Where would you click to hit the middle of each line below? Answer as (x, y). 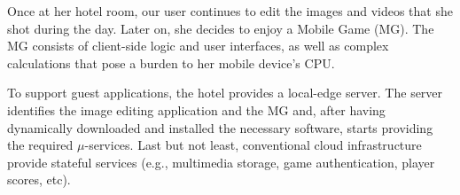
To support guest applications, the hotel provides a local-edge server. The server (225, 93)
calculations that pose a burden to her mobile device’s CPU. (171, 62)
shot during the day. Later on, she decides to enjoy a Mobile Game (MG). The (221, 28)
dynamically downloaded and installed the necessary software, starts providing (220, 127)
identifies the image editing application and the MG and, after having (196, 109)
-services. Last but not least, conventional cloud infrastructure (253, 145)
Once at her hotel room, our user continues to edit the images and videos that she (230, 11)
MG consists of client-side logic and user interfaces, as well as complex (198, 46)
